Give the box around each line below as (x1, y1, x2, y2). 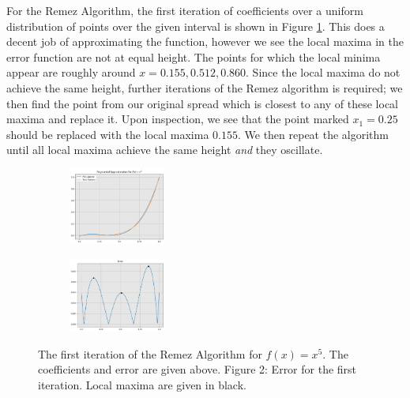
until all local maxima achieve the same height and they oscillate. (6, 141, 323, 158)
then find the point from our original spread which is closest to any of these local (6, 95, 398, 111)
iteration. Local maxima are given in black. (38, 377, 246, 392)
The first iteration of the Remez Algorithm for (38, 345, 262, 362)
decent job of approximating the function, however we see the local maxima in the (6, 33, 404, 50)
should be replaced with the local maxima (6, 126, 209, 142)
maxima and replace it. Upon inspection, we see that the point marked (6, 111, 349, 127)
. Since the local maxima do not (246, 64, 401, 81)
